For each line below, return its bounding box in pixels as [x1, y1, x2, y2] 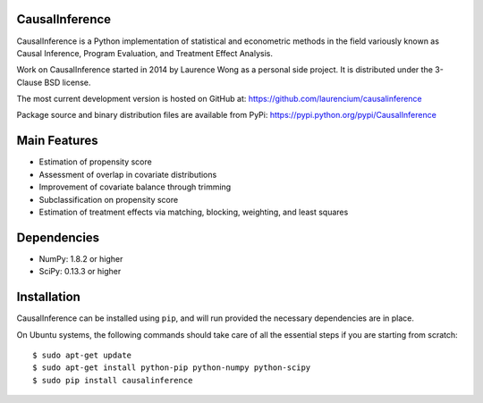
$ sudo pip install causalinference [32, 375, 193, 385]
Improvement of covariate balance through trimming [38, 181, 232, 192]
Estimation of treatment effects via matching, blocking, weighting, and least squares [38, 206, 349, 217]
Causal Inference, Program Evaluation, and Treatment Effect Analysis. [16, 47, 273, 58]
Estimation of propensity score [38, 156, 152, 167]
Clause [16, 77, 43, 88]
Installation [16, 290, 80, 305]
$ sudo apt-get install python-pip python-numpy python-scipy [32, 363, 311, 373]
